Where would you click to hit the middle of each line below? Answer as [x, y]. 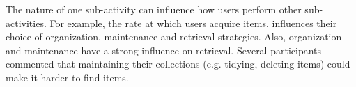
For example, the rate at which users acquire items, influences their [193, 23]
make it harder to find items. [67, 77]
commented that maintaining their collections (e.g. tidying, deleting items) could [178, 64]
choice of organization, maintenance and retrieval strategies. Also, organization [174, 37]
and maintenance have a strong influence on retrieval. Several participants [164, 50]
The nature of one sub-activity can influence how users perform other [154, 9]
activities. [26, 23]
